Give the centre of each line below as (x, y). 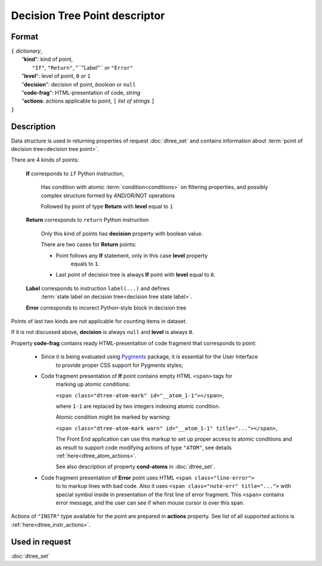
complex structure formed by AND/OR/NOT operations (108, 195)
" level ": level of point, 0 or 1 (56, 76)
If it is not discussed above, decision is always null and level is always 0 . (102, 332)
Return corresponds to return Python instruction (87, 220)
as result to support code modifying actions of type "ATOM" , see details (144, 447)
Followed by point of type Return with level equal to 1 (107, 206)
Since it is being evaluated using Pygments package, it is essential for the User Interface (149, 357)
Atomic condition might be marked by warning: (113, 417)
